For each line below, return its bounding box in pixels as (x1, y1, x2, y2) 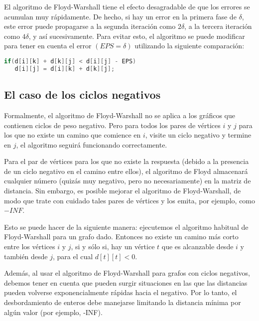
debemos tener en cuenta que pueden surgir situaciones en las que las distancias (4, 277, 248, 288)
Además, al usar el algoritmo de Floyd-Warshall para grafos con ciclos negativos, (4, 268, 250, 278)
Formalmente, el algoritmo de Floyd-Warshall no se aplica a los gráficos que (4, 110, 236, 120)
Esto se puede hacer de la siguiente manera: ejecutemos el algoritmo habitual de (4, 221, 249, 232)
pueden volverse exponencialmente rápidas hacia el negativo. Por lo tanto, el (4, 287, 237, 298)
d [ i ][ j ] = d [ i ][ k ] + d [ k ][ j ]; (14, 65, 115, 72)
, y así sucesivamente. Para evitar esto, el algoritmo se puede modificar (28, 30, 245, 41)
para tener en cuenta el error (4, 40, 92, 51)
